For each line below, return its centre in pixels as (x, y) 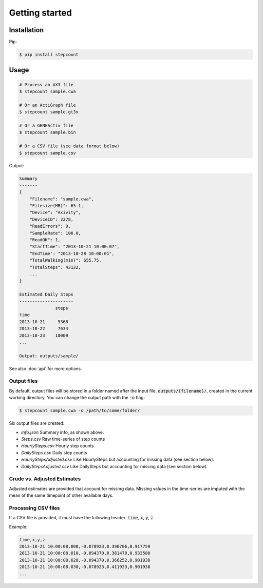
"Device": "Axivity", (55, 213)
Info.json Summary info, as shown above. (63, 432)
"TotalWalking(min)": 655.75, (66, 260)
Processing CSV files (35, 508)
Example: (18, 527)
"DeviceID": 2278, (51, 219)
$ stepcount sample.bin (48, 132)
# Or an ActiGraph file (48, 105)
